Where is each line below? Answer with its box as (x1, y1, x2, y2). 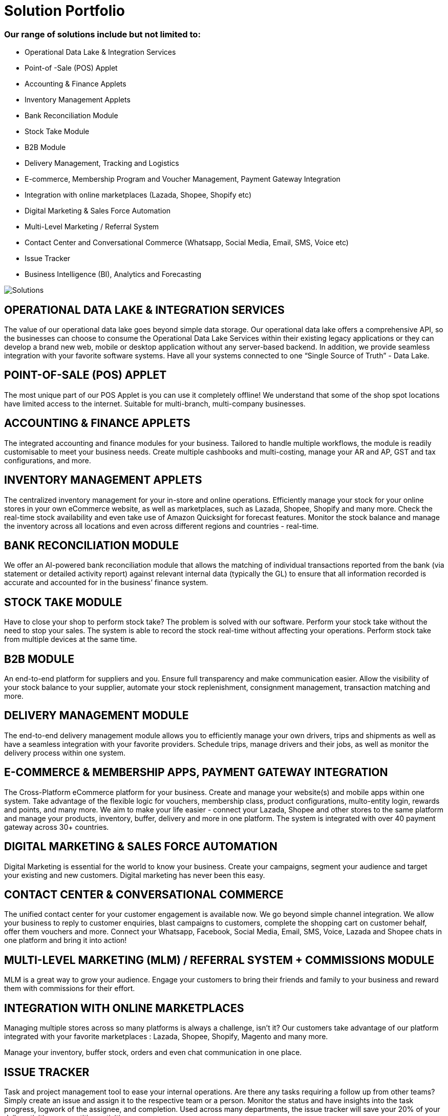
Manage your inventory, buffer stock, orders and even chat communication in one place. (4, 1048, 302, 1057)
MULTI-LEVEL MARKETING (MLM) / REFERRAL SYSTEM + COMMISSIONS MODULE (4, 953, 434, 967)
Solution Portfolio (4, 2, 125, 19)
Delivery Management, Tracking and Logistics (25, 159, 179, 168)
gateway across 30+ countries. (4, 822, 109, 831)
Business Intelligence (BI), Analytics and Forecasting (25, 270, 202, 279)
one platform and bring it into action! (4, 936, 127, 945)
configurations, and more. (4, 456, 91, 465)
